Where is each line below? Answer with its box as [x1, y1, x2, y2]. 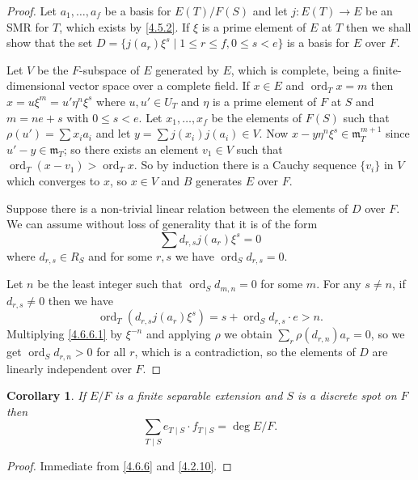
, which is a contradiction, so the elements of [134, 343, 356, 360]
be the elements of [211, 108, 302, 125]
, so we [370, 325, 405, 342]
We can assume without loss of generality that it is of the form [6, 215, 318, 232]
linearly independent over [6, 359, 132, 376]
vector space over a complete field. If [69, 77, 250, 94]
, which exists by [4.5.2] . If [59, 18, 190, 35]
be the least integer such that [37, 275, 183, 292]
